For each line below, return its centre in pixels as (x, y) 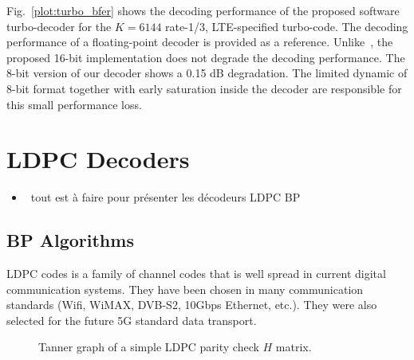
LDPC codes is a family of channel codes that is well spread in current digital (196, 274)
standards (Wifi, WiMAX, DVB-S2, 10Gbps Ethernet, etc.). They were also (192, 305)
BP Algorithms (70, 240)
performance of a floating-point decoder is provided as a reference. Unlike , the (200, 42)
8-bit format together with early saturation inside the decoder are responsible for (204, 88)
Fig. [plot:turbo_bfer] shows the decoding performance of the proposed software (203, 10)
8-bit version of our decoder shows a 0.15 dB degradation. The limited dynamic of (207, 73)
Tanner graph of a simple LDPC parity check (149, 347)
